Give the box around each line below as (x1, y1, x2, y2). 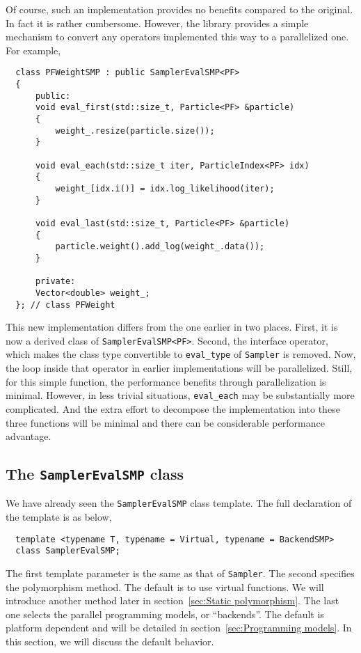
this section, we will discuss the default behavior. (6, 634, 214, 649)
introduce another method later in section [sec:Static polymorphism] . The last (6, 593, 339, 608)
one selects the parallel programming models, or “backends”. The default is (6, 606, 324, 621)
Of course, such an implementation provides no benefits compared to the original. (6, 2, 353, 16)
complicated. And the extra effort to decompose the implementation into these (6, 401, 340, 416)
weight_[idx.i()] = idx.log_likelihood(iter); (55, 183, 275, 194)
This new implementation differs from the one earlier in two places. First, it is (6, 320, 338, 334)
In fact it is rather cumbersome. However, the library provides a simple (6, 15, 309, 30)
